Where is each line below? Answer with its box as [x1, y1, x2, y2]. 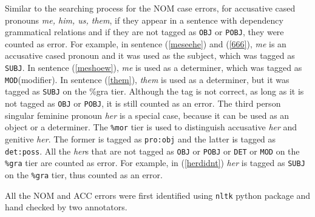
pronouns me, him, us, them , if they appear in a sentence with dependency [5, 13, 283, 26]
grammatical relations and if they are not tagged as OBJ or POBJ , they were [5, 25, 284, 38]
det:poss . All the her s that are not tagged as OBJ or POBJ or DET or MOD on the [5, 144, 300, 157]
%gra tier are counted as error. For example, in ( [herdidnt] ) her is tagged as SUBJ [5, 156, 305, 169]
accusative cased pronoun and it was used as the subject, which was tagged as [5, 49, 295, 62]
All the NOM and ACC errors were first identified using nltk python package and [5, 189, 311, 201]
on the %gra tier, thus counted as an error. [5, 168, 163, 181]
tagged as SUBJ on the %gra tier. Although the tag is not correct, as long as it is [5, 85, 304, 98]
